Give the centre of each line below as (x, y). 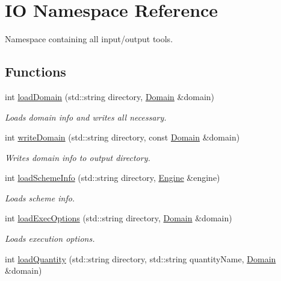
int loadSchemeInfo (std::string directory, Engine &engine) (113, 178)
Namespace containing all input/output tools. (89, 39)
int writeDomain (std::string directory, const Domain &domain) (122, 137)
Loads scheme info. (40, 197)
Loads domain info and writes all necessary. (86, 117)
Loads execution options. (50, 238)
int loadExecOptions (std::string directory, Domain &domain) (119, 218)
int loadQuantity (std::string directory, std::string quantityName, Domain (140, 258)
